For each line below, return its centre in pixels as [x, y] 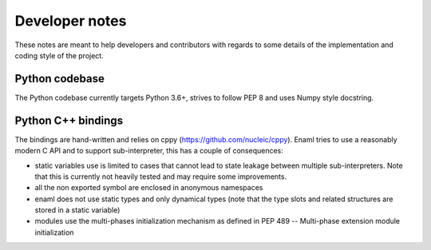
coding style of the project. [59, 55]
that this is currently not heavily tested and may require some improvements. [161, 177]
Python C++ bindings [69, 120]
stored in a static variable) [77, 210]
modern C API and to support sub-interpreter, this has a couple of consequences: [149, 151]
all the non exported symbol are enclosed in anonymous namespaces [149, 188]
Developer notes [71, 21]
